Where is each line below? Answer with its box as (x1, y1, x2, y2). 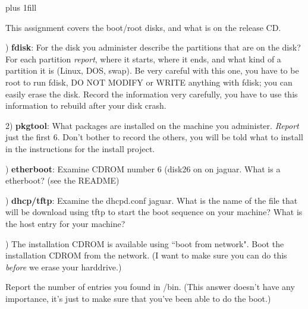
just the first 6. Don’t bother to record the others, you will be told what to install (5, 131, 303, 143)
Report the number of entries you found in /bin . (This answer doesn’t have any (5, 280, 295, 293)
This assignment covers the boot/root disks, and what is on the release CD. (5, 21, 281, 33)
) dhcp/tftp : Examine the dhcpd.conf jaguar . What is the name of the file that (5, 194, 298, 206)
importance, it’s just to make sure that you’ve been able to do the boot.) (5, 292, 271, 304)
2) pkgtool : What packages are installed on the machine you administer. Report (5, 119, 299, 131)
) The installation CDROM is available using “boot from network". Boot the (5, 237, 284, 250)
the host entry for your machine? (5, 217, 125, 229)
